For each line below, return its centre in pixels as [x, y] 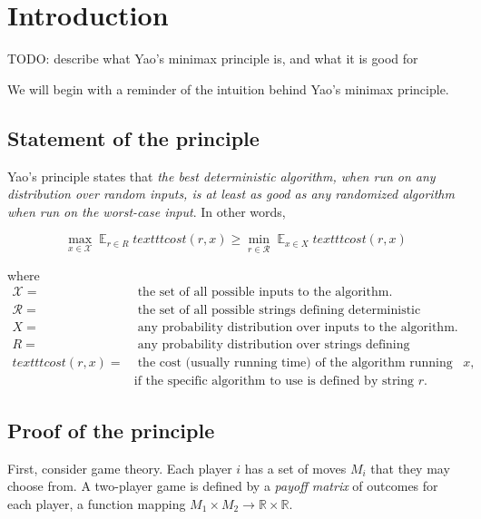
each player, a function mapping [97, 503]
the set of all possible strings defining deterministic [279, 311]
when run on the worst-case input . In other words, [147, 211]
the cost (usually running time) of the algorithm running [295, 363]
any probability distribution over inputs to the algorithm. [298, 328]
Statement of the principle [133, 137]
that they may [410, 468]
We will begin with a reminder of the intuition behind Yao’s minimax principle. [228, 88]
